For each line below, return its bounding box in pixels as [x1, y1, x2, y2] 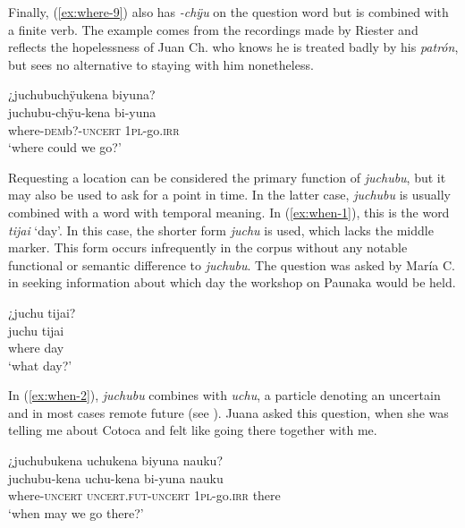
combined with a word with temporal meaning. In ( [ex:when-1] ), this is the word [8, 202, 450, 221]
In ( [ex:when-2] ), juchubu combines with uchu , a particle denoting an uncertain [8, 386, 441, 405]
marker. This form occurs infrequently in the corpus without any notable [8, 238, 408, 257]
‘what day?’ [8, 355, 72, 374]
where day [8, 338, 64, 357]
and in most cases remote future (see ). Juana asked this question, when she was [8, 403, 449, 422]
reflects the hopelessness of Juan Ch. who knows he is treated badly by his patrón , [8, 38, 459, 56]
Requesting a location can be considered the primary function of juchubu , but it [8, 167, 446, 186]
